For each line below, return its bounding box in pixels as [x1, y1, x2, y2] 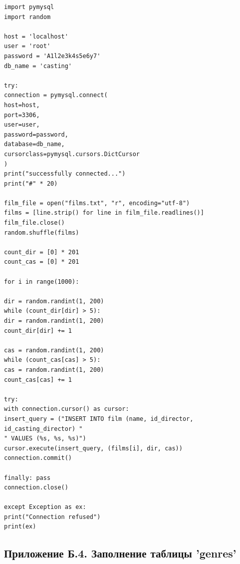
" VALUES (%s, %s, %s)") [4, 435, 86, 442]
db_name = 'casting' [4, 62, 72, 70]
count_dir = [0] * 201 [4, 248, 79, 256]
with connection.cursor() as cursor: [4, 405, 129, 413]
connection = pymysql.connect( [4, 92, 108, 99]
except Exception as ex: [4, 503, 86, 511]
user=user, [4, 121, 40, 129]
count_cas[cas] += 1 [4, 376, 72, 383]
